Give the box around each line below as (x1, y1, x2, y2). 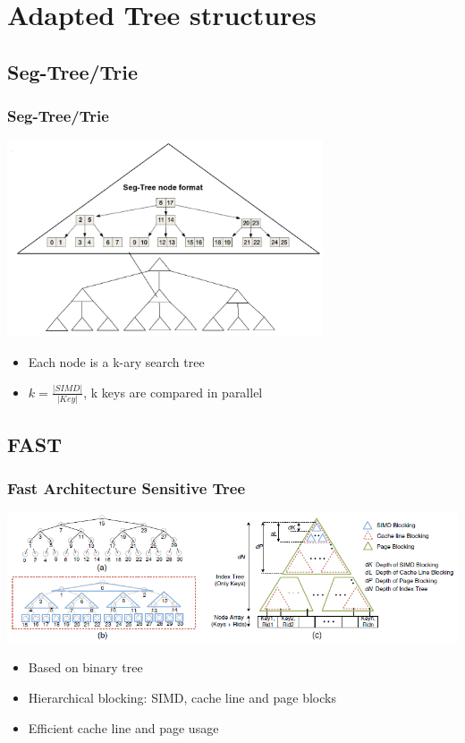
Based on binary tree (28, 658, 143, 677)
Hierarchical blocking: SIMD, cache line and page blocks (28, 687, 336, 706)
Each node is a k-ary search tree (28, 353, 205, 371)
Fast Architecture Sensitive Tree (7, 477, 246, 499)
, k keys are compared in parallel (83, 382, 263, 401)
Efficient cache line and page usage (28, 718, 219, 737)
